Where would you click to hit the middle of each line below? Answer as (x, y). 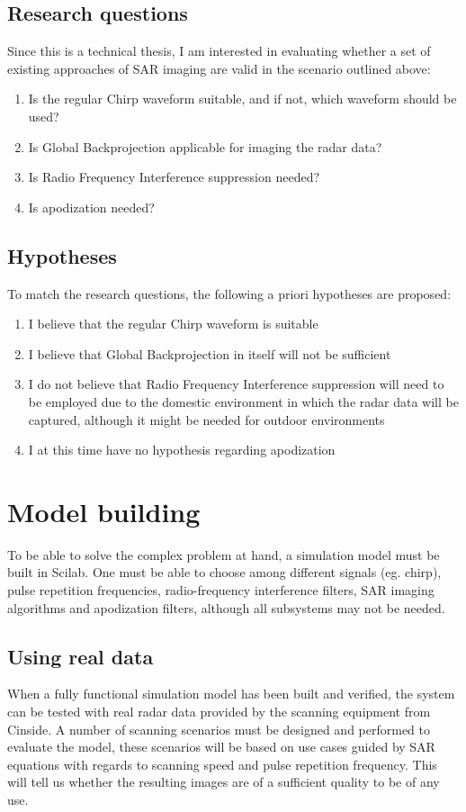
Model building (104, 511)
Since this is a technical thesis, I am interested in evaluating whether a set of (219, 51)
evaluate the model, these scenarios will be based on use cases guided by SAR (221, 747)
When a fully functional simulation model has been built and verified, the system (231, 694)
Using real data (81, 656)
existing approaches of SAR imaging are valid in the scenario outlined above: (219, 68)
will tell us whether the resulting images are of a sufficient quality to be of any (224, 782)
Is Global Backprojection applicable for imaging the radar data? (205, 146)
